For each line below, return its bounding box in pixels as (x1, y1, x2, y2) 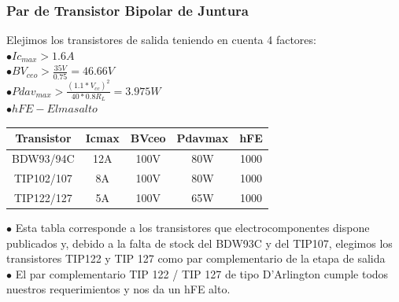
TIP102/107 (14, 170, 72, 186)
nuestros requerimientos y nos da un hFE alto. (6, 281, 231, 297)
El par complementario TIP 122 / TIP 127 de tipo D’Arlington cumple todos (15, 265, 389, 282)
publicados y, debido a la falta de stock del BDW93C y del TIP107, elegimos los (6, 234, 393, 251)
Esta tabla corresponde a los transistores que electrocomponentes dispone (15, 219, 370, 236)
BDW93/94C (12, 150, 75, 167)
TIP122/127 (14, 189, 72, 205)
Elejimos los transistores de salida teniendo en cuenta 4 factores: (6, 31, 316, 48)
